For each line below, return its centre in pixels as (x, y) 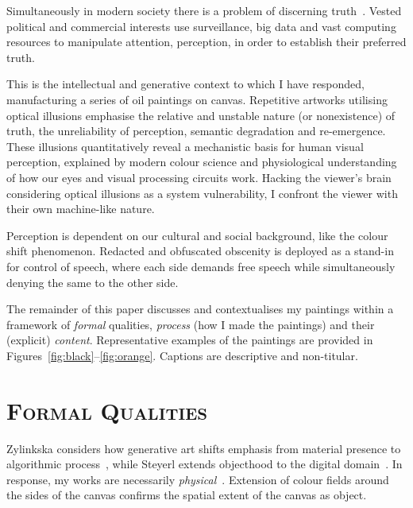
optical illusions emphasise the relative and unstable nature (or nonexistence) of (201, 115)
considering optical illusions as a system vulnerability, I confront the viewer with (202, 193)
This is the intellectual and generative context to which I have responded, (186, 84)
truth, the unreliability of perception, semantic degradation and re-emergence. (196, 131)
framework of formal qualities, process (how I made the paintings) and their (191, 324)
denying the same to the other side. (93, 282)
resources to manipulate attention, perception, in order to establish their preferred (206, 42)
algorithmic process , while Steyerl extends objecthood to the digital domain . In (205, 464)
